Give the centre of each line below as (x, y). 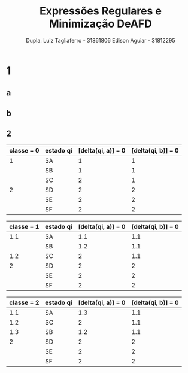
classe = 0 (24, 150)
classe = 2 (24, 302)
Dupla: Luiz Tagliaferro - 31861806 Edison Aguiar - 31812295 (101, 40)
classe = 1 (24, 226)
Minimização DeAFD (101, 24)
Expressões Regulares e (101, 11)
